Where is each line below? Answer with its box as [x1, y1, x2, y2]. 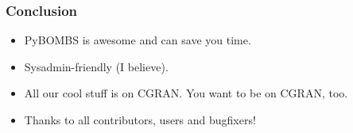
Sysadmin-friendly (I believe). [24, 58, 169, 74]
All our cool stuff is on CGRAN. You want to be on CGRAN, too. [24, 85, 348, 101]
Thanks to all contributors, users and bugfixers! [24, 112, 256, 127]
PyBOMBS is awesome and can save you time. [24, 32, 251, 48]
